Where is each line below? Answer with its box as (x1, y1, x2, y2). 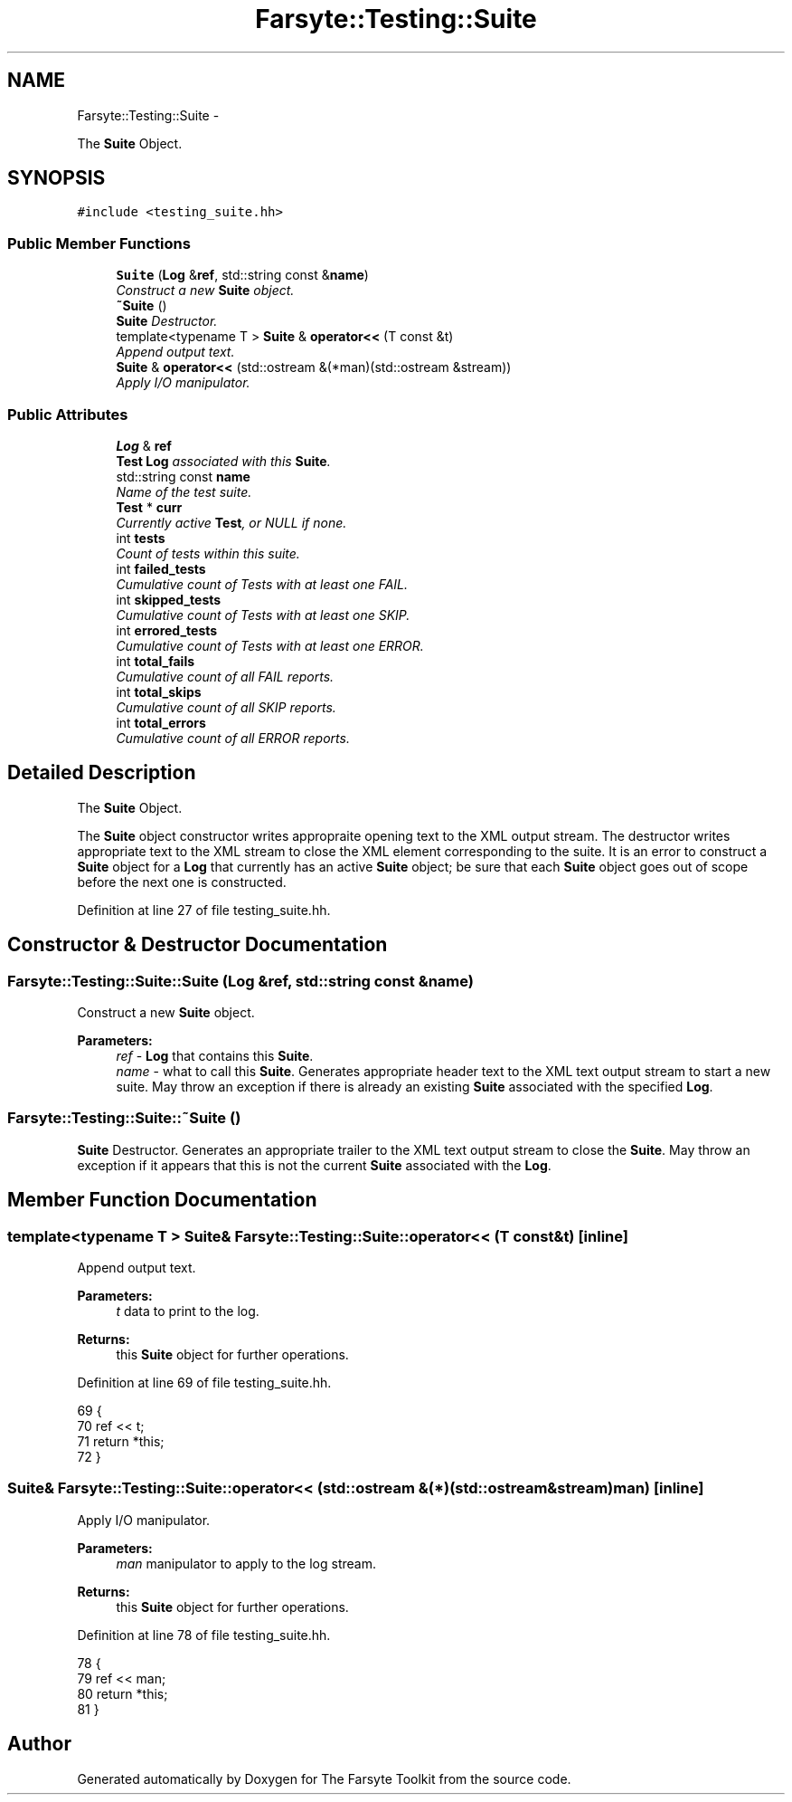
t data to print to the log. (116, 1302, 259, 1319)
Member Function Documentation (7, 1188, 317, 1212)
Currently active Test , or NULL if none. (116, 514, 347, 530)
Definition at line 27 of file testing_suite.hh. (77, 901, 331, 918)
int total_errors (116, 714, 206, 730)
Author (7, 1732, 71, 1756)
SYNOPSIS (7, 167, 106, 190)
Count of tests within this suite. (116, 545, 300, 561)
